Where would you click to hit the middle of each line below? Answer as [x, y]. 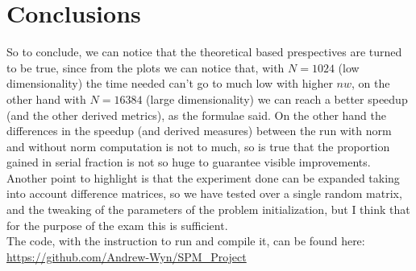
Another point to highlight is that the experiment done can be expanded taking [203, 177]
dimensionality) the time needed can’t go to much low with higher [170, 83]
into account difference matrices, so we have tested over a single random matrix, [204, 193]
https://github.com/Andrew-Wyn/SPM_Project [127, 256]
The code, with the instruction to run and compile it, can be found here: [186, 241]
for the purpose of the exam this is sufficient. [117, 225]
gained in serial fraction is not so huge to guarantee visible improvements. [189, 162]
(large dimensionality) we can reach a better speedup [277, 99]
